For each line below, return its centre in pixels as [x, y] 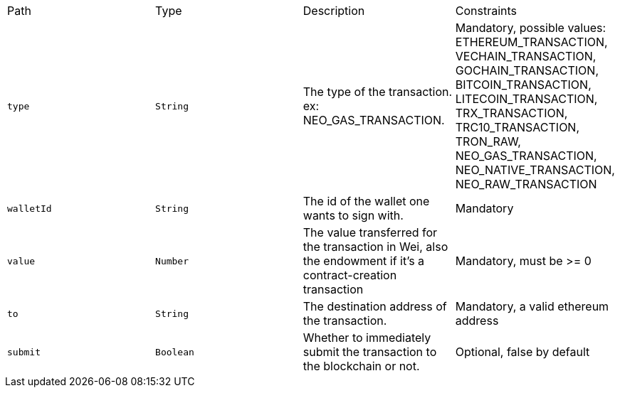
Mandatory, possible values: [531, 28]
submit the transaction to [370, 352]
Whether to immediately [367, 338]
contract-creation [350, 275]
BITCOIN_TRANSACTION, [523, 85]
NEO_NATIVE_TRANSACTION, [535, 170]
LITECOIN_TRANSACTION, [526, 99]
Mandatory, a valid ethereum [532, 306]
